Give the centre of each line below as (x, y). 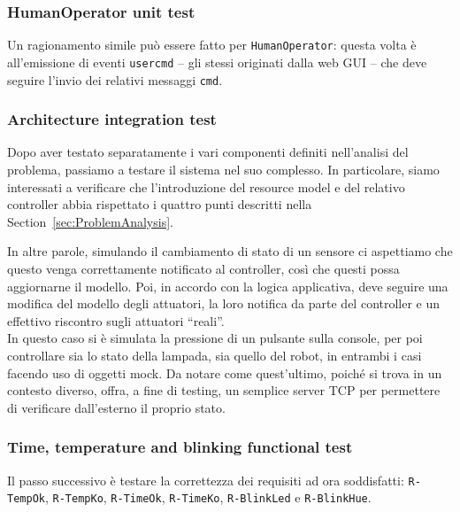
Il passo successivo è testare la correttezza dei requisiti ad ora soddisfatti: (206, 480)
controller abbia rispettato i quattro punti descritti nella (160, 204)
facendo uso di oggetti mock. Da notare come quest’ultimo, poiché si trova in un (225, 372)
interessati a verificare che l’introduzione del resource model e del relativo (206, 186)
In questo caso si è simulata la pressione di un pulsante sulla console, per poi (215, 338)
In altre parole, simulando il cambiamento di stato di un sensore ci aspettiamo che (230, 251)
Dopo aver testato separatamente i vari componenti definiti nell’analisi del (208, 152)
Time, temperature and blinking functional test (180, 447)
